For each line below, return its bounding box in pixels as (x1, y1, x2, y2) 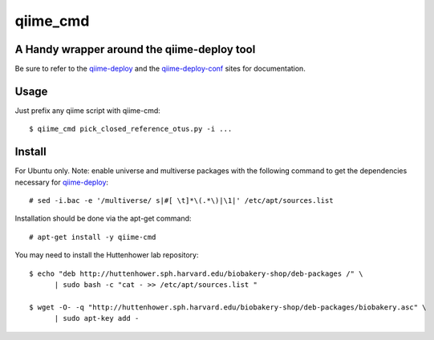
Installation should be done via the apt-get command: (14, 213, 192, 224)
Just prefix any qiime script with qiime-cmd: (14, 105, 160, 115)
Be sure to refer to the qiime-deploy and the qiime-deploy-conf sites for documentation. (14, 64, 306, 74)
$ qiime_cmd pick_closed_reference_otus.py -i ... (29, 124, 233, 134)
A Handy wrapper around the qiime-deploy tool (14, 42, 256, 56)
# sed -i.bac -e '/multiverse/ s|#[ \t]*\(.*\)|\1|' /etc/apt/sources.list (29, 196, 334, 205)
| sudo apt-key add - (54, 314, 140, 323)
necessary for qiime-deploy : (14, 177, 108, 187)
